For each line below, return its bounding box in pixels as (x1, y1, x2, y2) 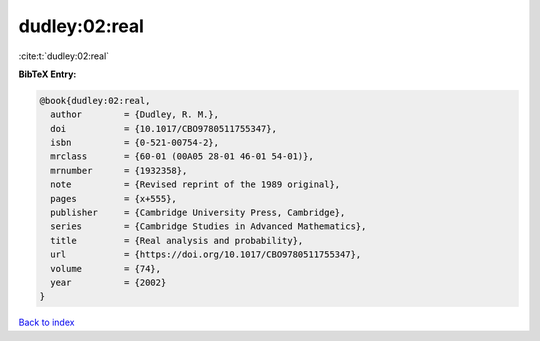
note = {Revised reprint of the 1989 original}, (50, 179, 341, 190)
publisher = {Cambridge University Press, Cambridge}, (50, 207, 346, 219)
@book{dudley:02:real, (39, 95, 151, 106)
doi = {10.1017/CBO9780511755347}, (50, 123, 277, 134)
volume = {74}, (50, 263, 162, 274)
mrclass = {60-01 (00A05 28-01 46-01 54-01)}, (50, 151, 314, 162)
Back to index (18, 316, 75, 329)
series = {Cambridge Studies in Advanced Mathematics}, (50, 221, 367, 232)
